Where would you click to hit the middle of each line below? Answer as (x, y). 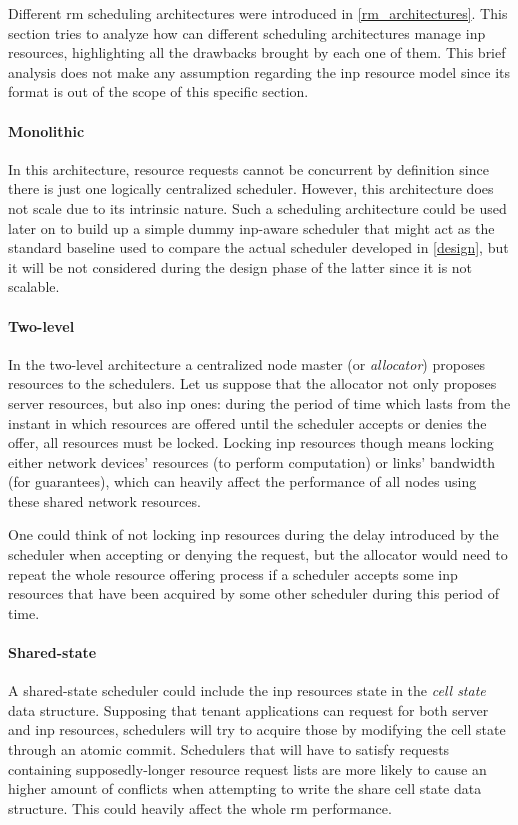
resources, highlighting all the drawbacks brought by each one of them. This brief (257, 52)
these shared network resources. (104, 500)
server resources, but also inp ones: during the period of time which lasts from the (259, 402)
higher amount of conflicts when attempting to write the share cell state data (245, 788)
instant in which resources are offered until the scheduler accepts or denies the (247, 422)
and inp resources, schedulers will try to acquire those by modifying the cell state (257, 729)
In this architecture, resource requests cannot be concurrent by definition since (248, 168)
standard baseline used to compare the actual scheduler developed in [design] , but (258, 247)
